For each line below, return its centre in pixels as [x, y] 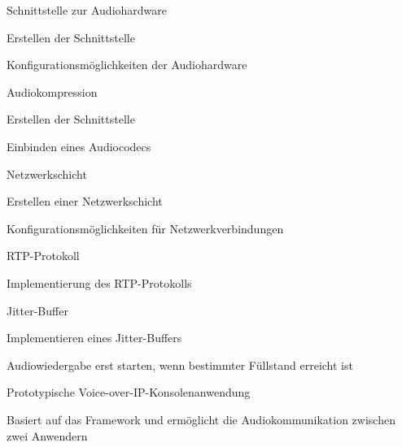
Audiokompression [52, 91]
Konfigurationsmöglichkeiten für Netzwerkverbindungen [145, 228]
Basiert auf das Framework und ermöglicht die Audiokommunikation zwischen [201, 419]
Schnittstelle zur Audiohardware [87, 10]
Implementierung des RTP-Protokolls [99, 282]
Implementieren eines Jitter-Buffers [94, 338]
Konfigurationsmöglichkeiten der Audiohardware [127, 65]
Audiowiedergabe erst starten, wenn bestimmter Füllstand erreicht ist [180, 365]
